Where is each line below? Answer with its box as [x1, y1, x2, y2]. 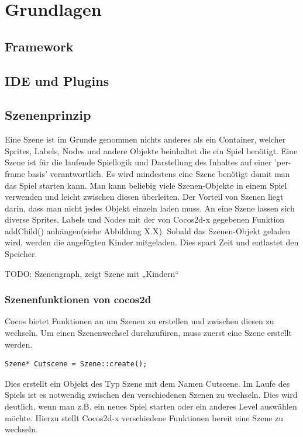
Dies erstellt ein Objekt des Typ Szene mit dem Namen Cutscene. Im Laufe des [5, 377, 290, 389]
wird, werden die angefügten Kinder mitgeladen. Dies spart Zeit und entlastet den [5, 236, 299, 248]
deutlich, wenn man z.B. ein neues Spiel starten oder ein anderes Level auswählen [5, 400, 297, 412]
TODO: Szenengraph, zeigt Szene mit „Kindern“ [5, 267, 179, 279]
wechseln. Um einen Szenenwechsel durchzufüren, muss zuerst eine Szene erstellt [5, 327, 292, 339]
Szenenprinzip [5, 106, 91, 124]
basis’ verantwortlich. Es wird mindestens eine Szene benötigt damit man [27, 167, 290, 179]
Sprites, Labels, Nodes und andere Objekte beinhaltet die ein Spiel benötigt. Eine [5, 144, 298, 157]
